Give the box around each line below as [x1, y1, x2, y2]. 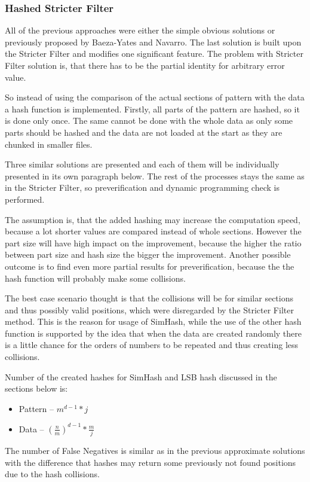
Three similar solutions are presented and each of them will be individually [5, 158, 280, 170]
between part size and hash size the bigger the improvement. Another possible [5, 248, 291, 261]
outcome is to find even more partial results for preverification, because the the [5, 260, 294, 272]
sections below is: [5, 382, 68, 395]
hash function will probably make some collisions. [5, 271, 186, 284]
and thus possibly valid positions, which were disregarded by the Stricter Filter [5, 303, 294, 316]
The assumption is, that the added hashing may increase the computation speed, [5, 213, 300, 225]
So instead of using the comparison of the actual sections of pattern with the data [5, 91, 305, 103]
